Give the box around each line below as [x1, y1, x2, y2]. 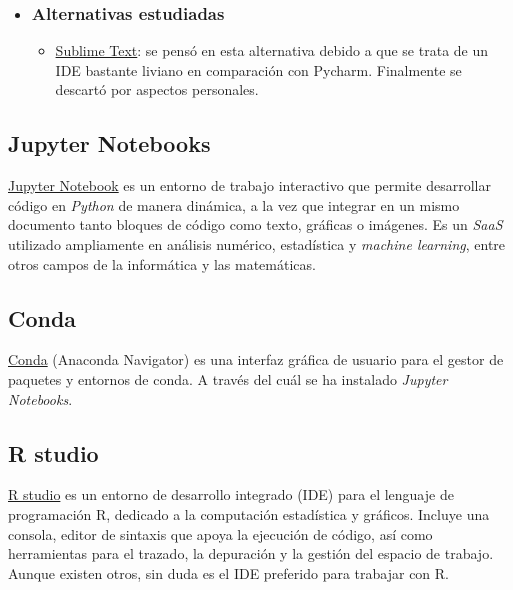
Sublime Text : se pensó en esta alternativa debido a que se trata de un [55, 40, 489, 61]
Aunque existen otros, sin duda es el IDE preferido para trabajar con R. [8, 562, 449, 583]
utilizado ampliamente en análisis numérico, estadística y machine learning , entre [8, 233, 506, 254]
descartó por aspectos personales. [55, 79, 259, 100]
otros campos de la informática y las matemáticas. [8, 253, 316, 274]
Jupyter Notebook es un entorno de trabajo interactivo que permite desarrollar [8, 175, 491, 196]
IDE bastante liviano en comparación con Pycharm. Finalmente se [55, 59, 462, 80]
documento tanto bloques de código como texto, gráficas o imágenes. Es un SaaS [8, 214, 503, 235]
